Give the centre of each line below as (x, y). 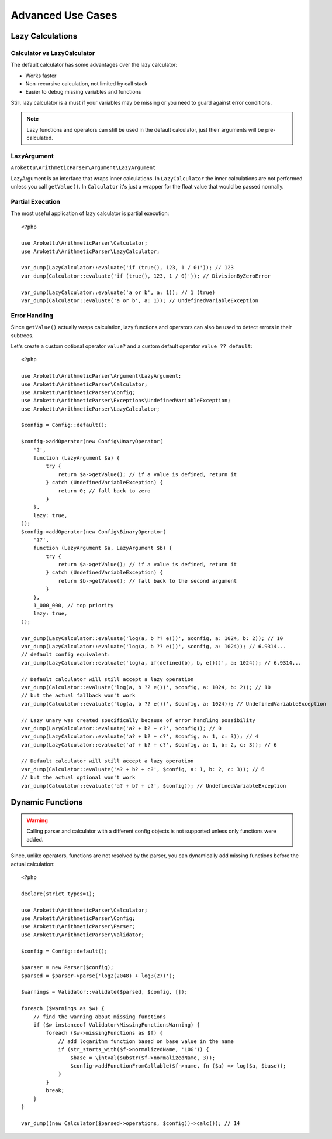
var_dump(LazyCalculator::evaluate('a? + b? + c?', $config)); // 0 (121, 728)
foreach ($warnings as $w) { (63, 1008)
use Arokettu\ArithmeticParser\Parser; (78, 926)
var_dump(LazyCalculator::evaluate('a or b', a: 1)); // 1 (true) (118, 292)
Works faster (41, 76)
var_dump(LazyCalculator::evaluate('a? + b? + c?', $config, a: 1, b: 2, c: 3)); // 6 (149, 745)
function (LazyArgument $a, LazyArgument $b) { (103, 548)
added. (35, 839)
